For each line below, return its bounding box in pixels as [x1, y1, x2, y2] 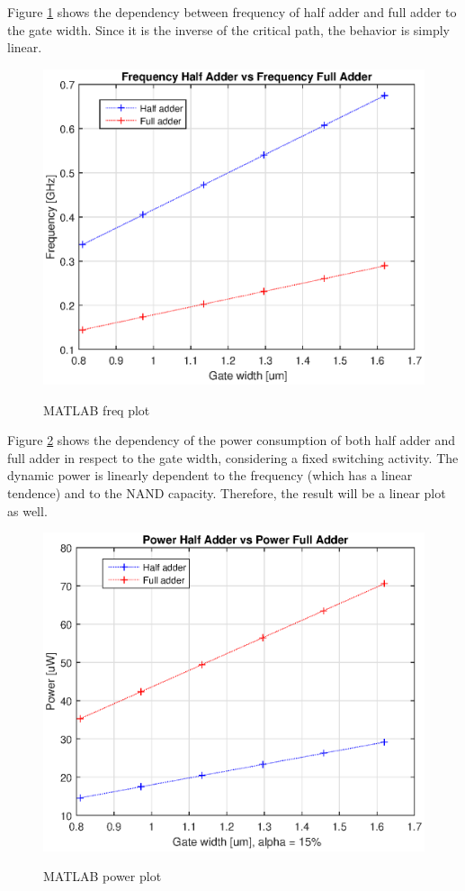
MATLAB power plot [43, 867, 162, 886]
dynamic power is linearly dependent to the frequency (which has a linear [7, 466, 413, 485]
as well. [7, 501, 48, 520]
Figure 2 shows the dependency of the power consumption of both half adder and [7, 431, 455, 450]
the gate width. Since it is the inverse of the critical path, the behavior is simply [7, 20, 450, 39]
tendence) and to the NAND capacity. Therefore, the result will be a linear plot [7, 484, 446, 503]
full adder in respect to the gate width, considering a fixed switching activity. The [7, 448, 459, 467]
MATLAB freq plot [43, 400, 150, 419]
